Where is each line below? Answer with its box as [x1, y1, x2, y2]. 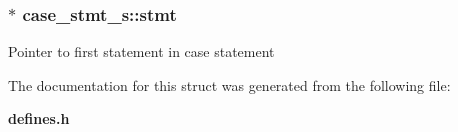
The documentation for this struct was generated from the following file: [8, 74, 451, 95]
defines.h [8, 108, 70, 129]
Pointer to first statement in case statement [8, 41, 275, 62]
